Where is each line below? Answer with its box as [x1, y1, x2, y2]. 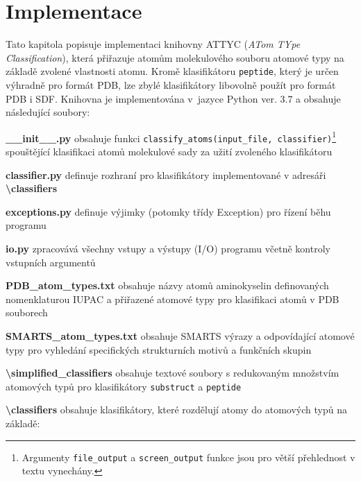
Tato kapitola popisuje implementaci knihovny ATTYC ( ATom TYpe [6, 37, 301, 51]
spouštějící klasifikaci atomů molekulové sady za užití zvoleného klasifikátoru [6, 144, 333, 159]
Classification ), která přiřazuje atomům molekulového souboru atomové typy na [6, 50, 344, 64]
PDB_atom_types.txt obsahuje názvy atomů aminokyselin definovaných [6, 278, 329, 293]
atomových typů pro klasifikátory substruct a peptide [6, 379, 242, 393]
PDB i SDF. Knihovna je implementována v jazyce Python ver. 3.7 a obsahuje [6, 91, 341, 105]
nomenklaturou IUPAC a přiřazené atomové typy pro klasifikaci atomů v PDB [6, 291, 339, 306]
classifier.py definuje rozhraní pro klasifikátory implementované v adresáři [6, 167, 326, 182]
